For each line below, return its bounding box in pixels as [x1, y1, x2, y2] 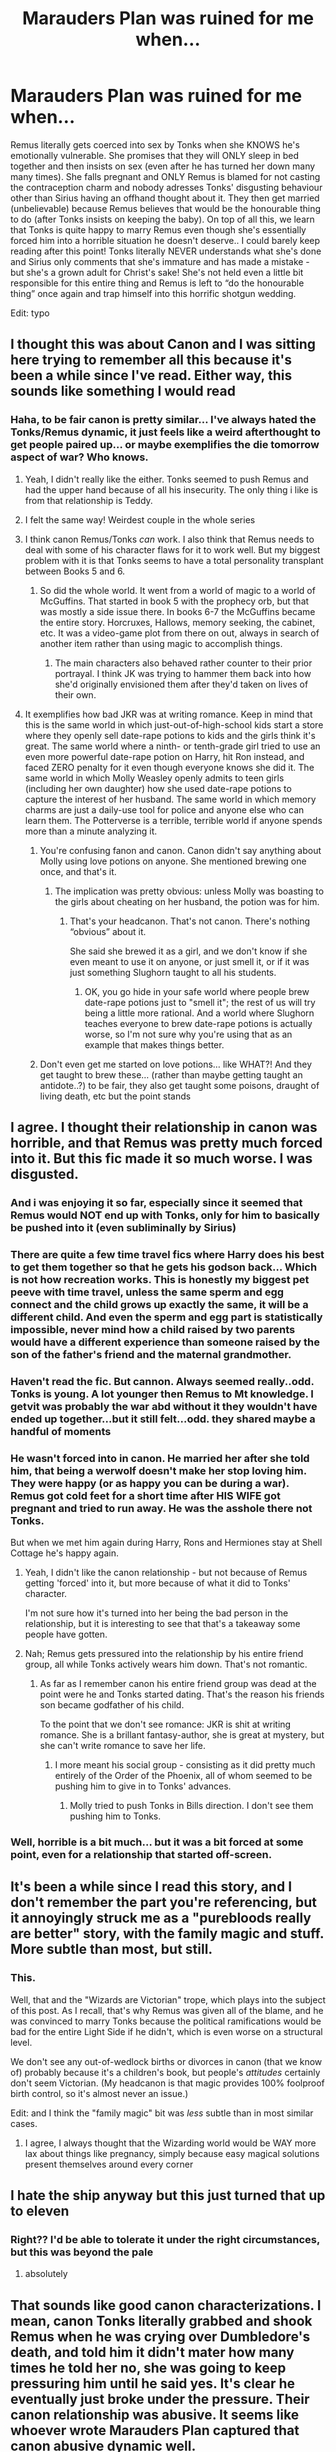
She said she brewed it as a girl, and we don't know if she [69, 945, 308, 957]
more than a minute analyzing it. [24, 825, 158, 837]
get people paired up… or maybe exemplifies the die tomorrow [10, 438, 320, 452]
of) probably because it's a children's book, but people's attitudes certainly [10, 2066, 321, 2078]
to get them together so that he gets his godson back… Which [10, 1260, 318, 1274]
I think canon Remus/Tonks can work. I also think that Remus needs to [24, 533, 315, 545]
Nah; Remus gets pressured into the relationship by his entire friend [24, 1648, 304, 1660]
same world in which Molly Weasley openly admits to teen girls [24, 772, 285, 784]
